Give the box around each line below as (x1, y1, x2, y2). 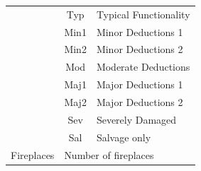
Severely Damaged (96, 112, 177, 126)
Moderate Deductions (96, 59, 190, 74)
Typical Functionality (96, 6, 190, 21)
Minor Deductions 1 (96, 24, 183, 39)
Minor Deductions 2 (96, 42, 183, 57)
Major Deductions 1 (96, 77, 183, 92)
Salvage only (96, 129, 151, 144)
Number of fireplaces (64, 147, 154, 162)
